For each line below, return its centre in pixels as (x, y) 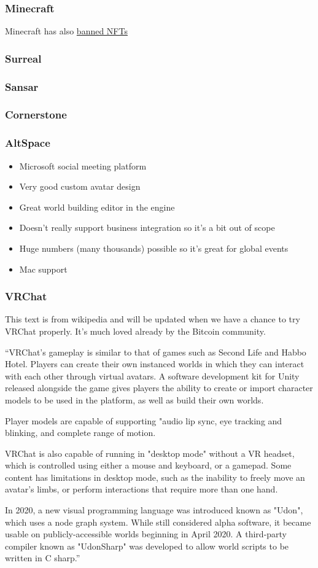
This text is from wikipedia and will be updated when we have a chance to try (153, 319)
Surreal (23, 58)
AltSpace (28, 143)
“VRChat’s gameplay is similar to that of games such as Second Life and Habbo (156, 352)
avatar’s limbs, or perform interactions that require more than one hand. (142, 489)
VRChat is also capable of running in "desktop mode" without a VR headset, (150, 453)
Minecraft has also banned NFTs (66, 31)
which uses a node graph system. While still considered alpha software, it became (158, 522)
